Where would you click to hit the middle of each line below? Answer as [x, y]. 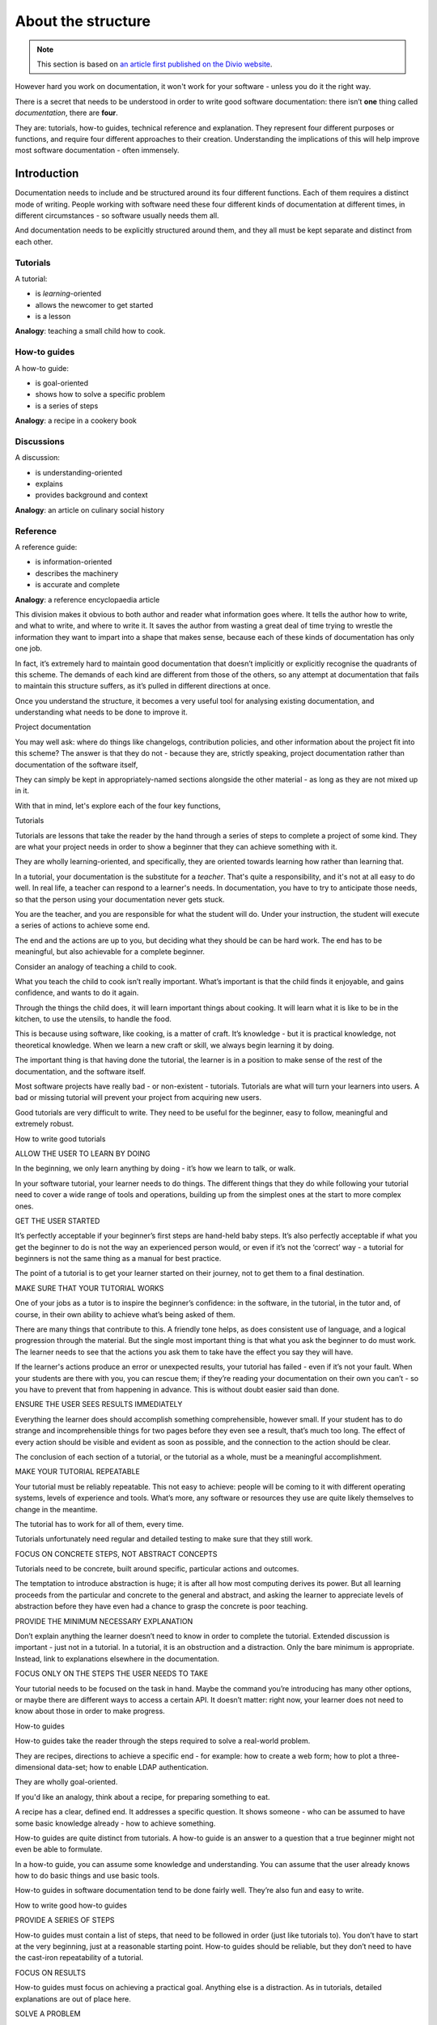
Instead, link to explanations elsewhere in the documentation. [117, 1658]
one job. [29, 649]
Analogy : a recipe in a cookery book [76, 420]
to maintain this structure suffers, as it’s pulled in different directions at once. [143, 686]
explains [49, 484]
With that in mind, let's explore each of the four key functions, [118, 805]
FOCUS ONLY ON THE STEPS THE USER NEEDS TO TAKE [112, 1673]
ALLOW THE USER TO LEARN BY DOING [83, 1153]
